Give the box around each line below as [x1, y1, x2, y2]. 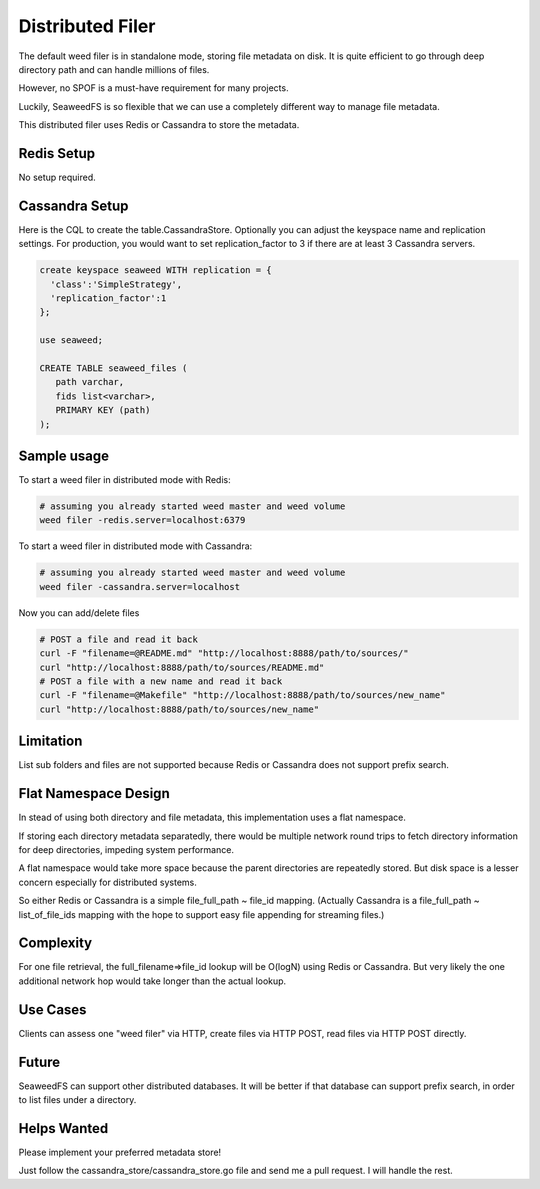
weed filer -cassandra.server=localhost [39, 581, 240, 592]
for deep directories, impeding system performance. [18, 843, 235, 855]
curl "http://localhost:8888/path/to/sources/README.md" [39, 661, 325, 673]
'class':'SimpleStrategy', [50, 278, 183, 290]
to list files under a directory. [18, 1094, 137, 1105]
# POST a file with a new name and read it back [39, 675, 283, 687]
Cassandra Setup [18, 197, 129, 214]
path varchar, [55, 376, 125, 388]
